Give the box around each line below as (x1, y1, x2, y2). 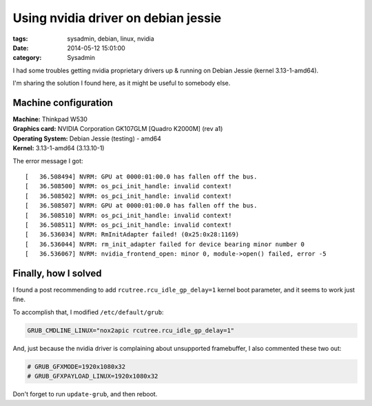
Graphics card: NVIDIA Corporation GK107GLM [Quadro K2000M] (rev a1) (12, 125, 223, 133)
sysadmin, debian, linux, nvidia (67, 34, 154, 43)
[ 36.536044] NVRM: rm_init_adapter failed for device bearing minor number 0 (25, 240, 305, 248)
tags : (12, 34, 28, 43)
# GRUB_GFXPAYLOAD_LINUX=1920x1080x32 (27, 372, 158, 380)
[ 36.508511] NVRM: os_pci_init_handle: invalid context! (25, 221, 232, 229)
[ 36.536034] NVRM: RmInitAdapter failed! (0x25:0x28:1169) (25, 231, 240, 238)
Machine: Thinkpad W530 (12, 115, 87, 123)
